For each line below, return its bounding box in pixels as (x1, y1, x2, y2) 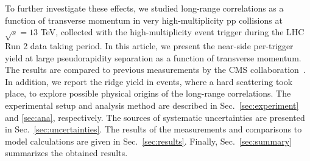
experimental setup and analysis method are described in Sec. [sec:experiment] (5, 98, 299, 111)
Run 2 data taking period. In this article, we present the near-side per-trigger (5, 39, 294, 52)
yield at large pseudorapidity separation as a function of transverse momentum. (5, 51, 301, 64)
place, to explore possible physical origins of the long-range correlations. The (5, 87, 291, 100)
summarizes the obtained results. (5, 146, 128, 159)
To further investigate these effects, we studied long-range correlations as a (5, 2, 284, 14)
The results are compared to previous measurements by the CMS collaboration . (5, 63, 306, 76)
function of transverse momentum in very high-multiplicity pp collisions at (5, 13, 283, 26)
